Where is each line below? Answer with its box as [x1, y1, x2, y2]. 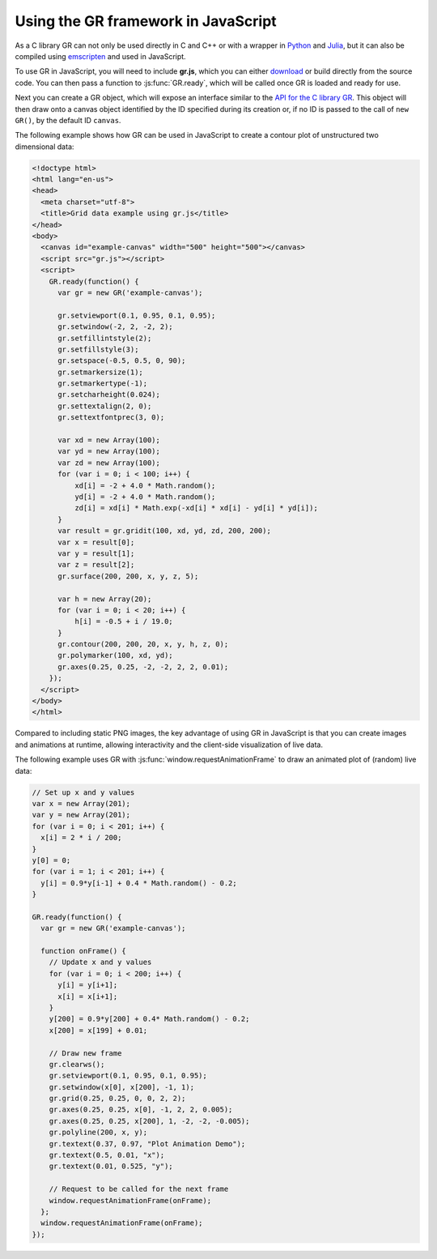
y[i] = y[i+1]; [57, 980, 118, 990]
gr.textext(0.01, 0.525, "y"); [49, 1162, 173, 1171]
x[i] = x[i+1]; [57, 992, 118, 1001]
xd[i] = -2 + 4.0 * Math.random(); [74, 480, 216, 490]
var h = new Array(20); [57, 594, 152, 604]
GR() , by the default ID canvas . [15, 115, 121, 125]
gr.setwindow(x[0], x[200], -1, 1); [49, 1082, 194, 1091]
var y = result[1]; [57, 548, 135, 558]
